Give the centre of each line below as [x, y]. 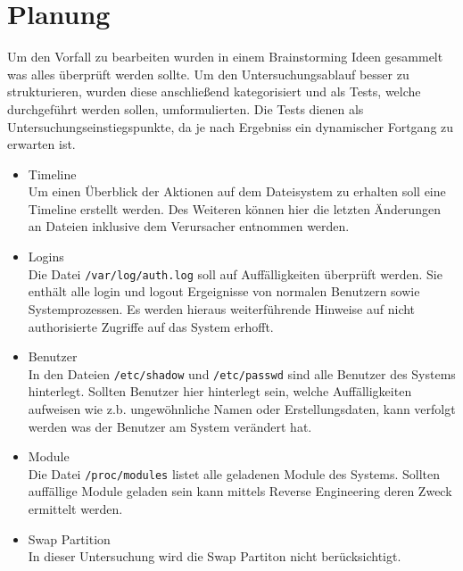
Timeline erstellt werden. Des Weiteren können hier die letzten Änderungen [234, 208]
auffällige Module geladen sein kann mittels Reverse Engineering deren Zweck [240, 491]
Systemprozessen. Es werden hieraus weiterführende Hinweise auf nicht [222, 308]
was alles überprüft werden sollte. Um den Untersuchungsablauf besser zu [208, 74]
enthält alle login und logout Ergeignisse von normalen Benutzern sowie [224, 291]
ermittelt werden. [75, 508]
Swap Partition [69, 538]
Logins [46, 257]
